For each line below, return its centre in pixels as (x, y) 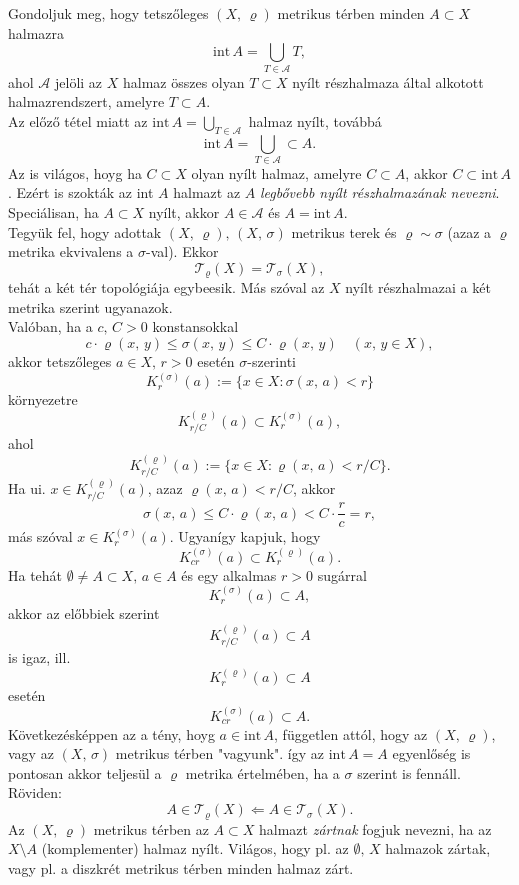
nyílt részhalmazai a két (418, 287)
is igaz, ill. (39, 656)
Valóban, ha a (50, 326)
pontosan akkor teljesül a (85, 772)
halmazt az (207, 192)
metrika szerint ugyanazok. (90, 306)
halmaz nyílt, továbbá (315, 120)
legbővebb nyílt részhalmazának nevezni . (379, 192)
